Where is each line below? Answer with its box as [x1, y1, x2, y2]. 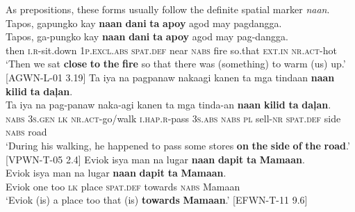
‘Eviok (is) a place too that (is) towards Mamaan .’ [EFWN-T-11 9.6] [6, 193, 308, 207]
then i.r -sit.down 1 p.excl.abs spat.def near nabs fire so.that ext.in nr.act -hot [6, 42, 337, 57]
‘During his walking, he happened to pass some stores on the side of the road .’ [6, 138, 350, 152]
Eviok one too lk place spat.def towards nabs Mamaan [6, 179, 240, 193]
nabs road [6, 124, 47, 139]
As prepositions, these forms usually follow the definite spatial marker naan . [6, 2, 330, 16]
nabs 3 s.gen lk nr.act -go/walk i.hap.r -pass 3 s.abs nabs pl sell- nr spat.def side [6, 111, 341, 125]
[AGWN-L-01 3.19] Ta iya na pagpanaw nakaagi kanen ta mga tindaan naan [6, 70, 335, 84]
